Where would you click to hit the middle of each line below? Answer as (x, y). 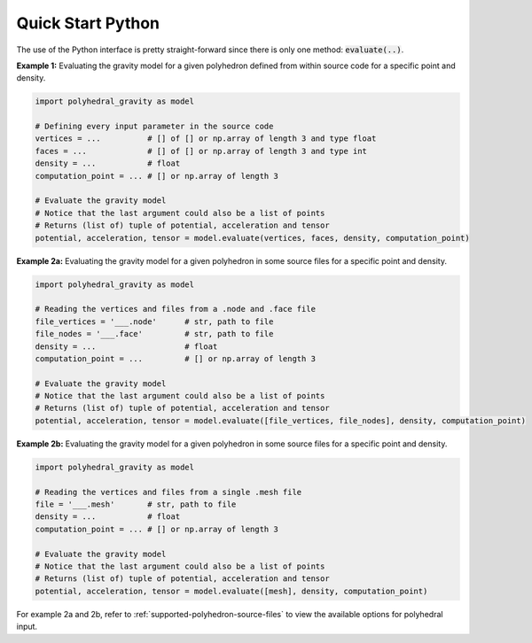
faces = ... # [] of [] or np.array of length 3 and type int (201, 151)
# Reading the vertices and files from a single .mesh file (168, 492)
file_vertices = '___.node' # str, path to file (154, 321)
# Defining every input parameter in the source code (154, 127)
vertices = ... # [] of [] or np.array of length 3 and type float (206, 139)
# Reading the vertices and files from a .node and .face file (176, 309)
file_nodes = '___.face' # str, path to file (154, 334)
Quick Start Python (88, 23)
